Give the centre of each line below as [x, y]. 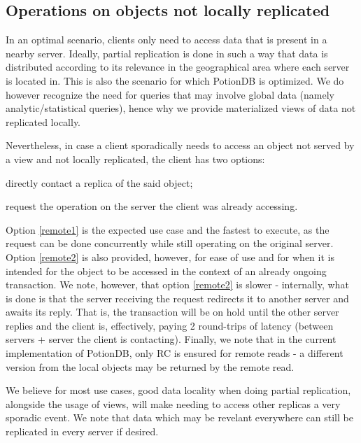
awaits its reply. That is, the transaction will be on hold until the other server [172, 312]
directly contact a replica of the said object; [99, 182]
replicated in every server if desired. [82, 431]
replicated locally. [43, 121]
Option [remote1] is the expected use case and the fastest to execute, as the [168, 229]
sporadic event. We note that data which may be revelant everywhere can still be [179, 417]
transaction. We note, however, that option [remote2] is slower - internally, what [177, 284]
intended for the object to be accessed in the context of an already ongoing [166, 270]
